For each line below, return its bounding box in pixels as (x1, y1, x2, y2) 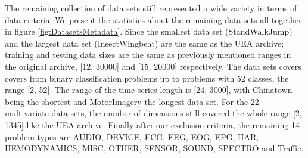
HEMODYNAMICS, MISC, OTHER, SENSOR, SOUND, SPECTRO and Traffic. (5, 142, 304, 154)
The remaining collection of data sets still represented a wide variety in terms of (5, 2, 297, 14)
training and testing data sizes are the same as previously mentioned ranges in (5, 48, 291, 61)
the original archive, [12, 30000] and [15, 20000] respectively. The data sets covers (5, 60, 301, 72)
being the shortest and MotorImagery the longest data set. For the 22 (5, 95, 259, 107)
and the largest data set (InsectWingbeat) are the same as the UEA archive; (5, 36, 284, 49)
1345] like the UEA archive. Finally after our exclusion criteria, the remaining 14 (5, 118, 300, 131)
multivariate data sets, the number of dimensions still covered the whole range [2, (5, 107, 302, 119)
